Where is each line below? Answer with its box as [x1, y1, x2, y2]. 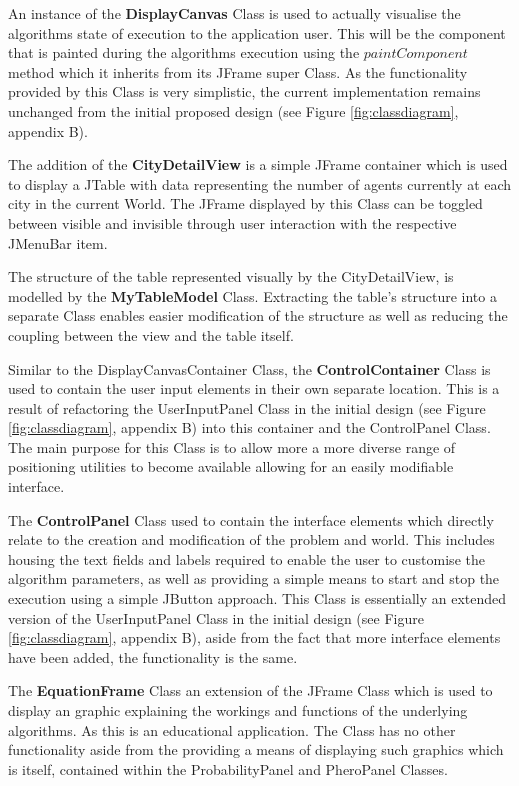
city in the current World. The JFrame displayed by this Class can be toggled [8, 193, 483, 214]
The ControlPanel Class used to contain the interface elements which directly [8, 509, 494, 530]
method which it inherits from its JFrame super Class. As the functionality [8, 61, 468, 82]
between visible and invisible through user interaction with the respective [8, 212, 457, 233]
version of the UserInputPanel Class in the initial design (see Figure [8, 607, 424, 628]
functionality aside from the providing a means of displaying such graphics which [8, 739, 504, 760]
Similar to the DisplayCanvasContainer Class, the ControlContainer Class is [8, 358, 491, 379]
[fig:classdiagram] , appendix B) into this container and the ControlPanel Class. [8, 417, 491, 438]
